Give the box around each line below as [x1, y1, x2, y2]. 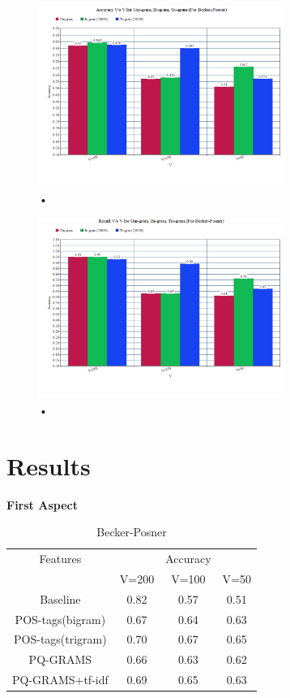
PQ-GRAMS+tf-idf [12, 671, 109, 688]
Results [6, 449, 91, 482]
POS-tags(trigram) [14, 631, 107, 648]
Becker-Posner [96, 523, 167, 540]
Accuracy [165, 550, 211, 566]
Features [39, 550, 82, 566]
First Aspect [6, 496, 78, 513]
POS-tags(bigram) [15, 610, 106, 627]
